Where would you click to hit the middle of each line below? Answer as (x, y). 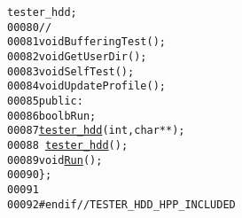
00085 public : (45, 101)
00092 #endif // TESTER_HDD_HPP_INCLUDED (121, 204)
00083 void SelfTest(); (71, 71)
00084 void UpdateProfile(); (86, 86)
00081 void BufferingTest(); (86, 42)
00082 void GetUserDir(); (77, 56)
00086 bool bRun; (52, 116)
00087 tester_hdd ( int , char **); (96, 131)
